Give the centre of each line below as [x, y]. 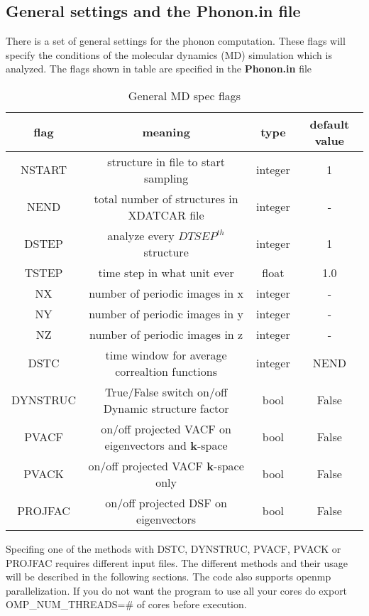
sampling [166, 178]
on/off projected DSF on [166, 502]
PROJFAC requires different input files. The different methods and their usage [177, 562]
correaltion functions [166, 371]
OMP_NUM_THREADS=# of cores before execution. [126, 604]
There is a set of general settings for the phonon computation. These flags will [176, 41]
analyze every [141, 235]
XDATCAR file [166, 215]
